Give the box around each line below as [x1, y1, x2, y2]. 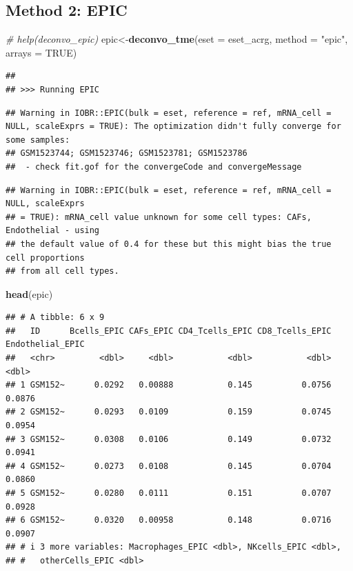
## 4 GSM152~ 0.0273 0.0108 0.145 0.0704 [6, 461, 332, 471]
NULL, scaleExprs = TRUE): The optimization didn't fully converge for [6, 121, 341, 132]
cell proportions [6, 252, 85, 263]
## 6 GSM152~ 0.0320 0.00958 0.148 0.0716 [6, 515, 332, 525]
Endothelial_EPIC [6, 339, 85, 350]
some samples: [6, 134, 70, 145]
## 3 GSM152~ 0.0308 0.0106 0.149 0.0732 [6, 434, 332, 444]
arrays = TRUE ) [6, 45, 77, 59]
